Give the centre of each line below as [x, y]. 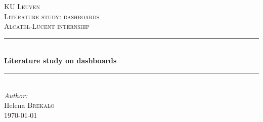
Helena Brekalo [29, 105]
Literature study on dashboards [60, 60]
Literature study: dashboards [52, 16]
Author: [16, 95]
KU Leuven [22, 6]
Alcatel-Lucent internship [47, 26]
